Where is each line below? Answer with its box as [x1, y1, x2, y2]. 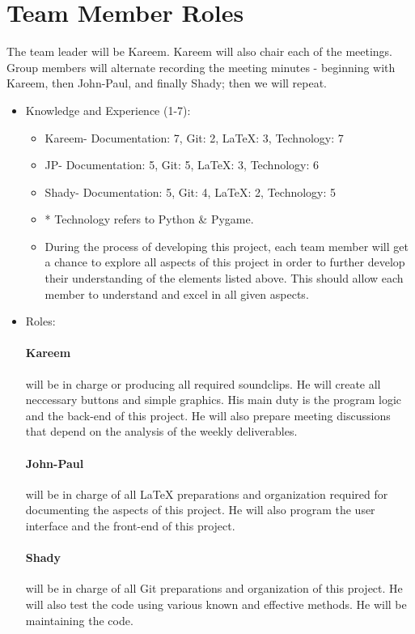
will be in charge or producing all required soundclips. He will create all [25, 375, 381, 392]
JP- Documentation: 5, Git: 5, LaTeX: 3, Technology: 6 [44, 156, 320, 173]
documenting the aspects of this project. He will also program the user [25, 501, 375, 518]
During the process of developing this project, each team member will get [44, 237, 409, 254]
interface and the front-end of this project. [25, 517, 235, 534]
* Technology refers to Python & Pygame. [44, 211, 254, 228]
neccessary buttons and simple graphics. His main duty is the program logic [25, 391, 402, 408]
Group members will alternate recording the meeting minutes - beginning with [6, 58, 396, 75]
